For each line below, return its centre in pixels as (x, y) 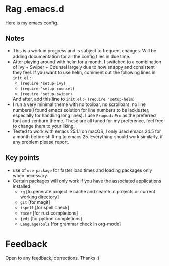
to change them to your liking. (43, 126)
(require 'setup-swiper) (46, 94)
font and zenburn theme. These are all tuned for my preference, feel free (88, 120)
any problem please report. (41, 142)
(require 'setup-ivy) (43, 83)
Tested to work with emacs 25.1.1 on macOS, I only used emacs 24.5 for (87, 131)
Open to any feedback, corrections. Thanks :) (52, 258)
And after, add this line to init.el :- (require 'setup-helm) (74, 99)
